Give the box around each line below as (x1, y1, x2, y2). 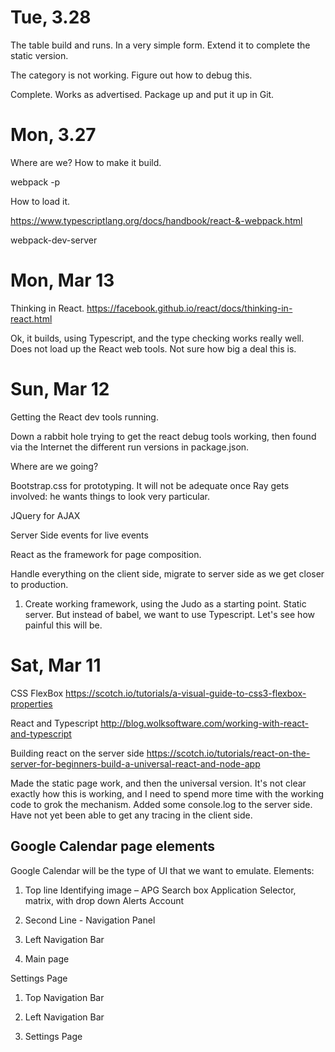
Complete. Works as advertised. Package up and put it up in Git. (10, 88, 275, 100)
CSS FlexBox (10, 687, 64, 699)
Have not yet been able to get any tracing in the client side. (10, 809, 253, 821)
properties (10, 697, 53, 710)
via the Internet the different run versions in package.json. (10, 441, 250, 453)
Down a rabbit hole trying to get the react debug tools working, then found (10, 430, 317, 442)
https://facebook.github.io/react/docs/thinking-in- (86, 302, 293, 314)
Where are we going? (10, 460, 99, 472)
